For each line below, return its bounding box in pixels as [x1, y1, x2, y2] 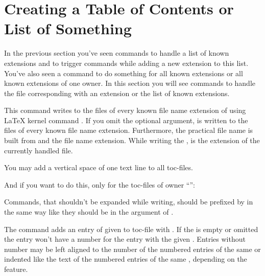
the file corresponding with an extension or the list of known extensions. [4, 87, 230, 98]
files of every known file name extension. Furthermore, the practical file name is [4, 125, 253, 135]
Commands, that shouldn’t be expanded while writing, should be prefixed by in [4, 196, 253, 207]
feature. [4, 264, 28, 274]
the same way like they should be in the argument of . [4, 206, 174, 217]
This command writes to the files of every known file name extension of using [4, 105, 246, 116]
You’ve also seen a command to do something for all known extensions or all [4, 67, 243, 78]
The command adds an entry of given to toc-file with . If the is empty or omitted [4, 223, 258, 234]
